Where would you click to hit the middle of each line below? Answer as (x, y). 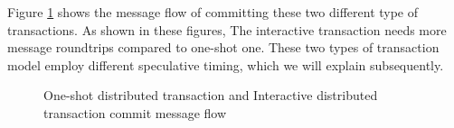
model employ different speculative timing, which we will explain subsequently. (226, 64)
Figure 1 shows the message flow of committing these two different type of (213, 12)
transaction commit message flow (135, 112)
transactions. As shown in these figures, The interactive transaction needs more (227, 29)
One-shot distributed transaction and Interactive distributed (211, 95)
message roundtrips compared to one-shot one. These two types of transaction (223, 47)
